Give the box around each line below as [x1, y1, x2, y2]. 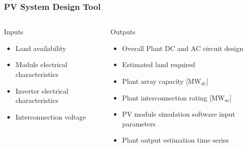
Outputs [110, 26, 136, 37]
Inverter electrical [15, 85, 69, 96]
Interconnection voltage [15, 111, 86, 122]
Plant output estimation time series [122, 135, 229, 145]
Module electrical [15, 59, 67, 70]
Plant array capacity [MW [122, 76, 201, 86]
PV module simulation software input [122, 109, 235, 119]
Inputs [4, 26, 24, 37]
